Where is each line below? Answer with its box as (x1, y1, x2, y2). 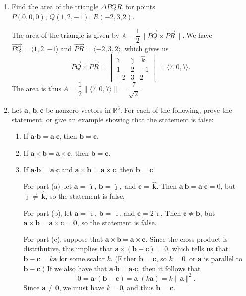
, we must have (59, 282, 105, 292)
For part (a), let (23, 181, 72, 191)
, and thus (123, 282, 154, 292)
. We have (182, 30, 212, 40)
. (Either (110, 253, 137, 263)
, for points (122, 1, 155, 11)
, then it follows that (138, 263, 201, 273)
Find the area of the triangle (11, 1, 99, 11)
